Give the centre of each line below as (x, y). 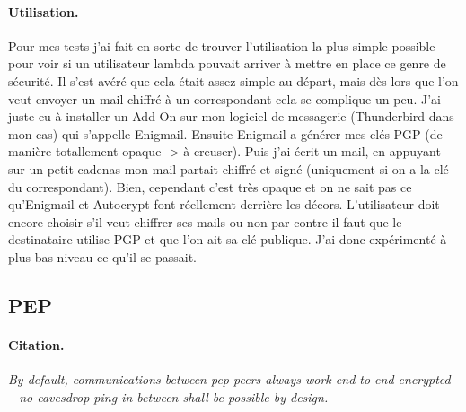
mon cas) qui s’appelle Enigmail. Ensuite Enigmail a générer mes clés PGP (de (225, 133)
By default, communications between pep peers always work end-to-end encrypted (229, 379)
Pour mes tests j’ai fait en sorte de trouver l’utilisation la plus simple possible (222, 45)
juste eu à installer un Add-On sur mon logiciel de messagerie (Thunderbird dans (231, 116)
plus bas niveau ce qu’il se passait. (102, 256)
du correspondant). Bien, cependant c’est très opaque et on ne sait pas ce (210, 186)
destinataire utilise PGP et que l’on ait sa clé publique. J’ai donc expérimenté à (228, 239)
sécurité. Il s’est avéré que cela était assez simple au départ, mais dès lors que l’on (233, 80)
